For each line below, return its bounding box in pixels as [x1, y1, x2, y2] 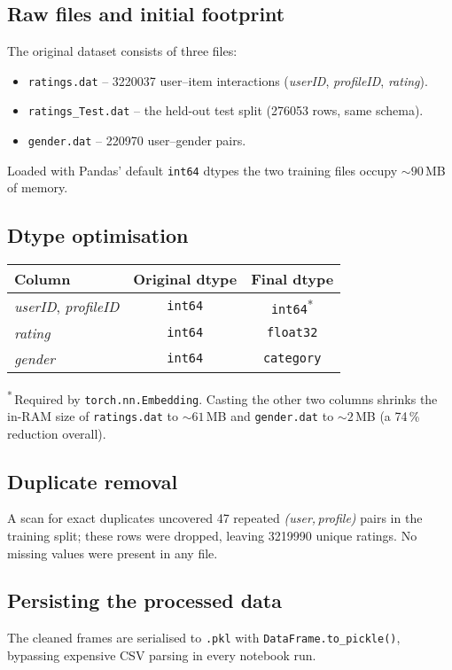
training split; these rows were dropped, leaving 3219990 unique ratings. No [7, 526, 417, 544]
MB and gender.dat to [206, 406, 334, 425]
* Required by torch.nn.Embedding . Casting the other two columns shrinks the [7, 386, 438, 408]
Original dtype [133, 269, 238, 290]
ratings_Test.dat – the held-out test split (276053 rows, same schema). [27, 101, 424, 120]
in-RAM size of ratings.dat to [7, 406, 178, 425]
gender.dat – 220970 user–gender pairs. [27, 131, 246, 150]
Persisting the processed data [7, 587, 282, 614]
